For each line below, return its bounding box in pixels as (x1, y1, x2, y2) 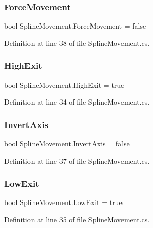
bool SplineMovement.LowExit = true (4, 197, 123, 208)
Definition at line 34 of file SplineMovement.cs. (4, 96, 150, 107)
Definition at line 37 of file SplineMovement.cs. (4, 155, 150, 166)
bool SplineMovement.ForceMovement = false (4, 20, 146, 31)
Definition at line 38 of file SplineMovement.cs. (4, 37, 150, 48)
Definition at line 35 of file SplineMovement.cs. (4, 214, 150, 225)
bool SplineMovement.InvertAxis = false (4, 138, 130, 149)
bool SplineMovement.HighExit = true (4, 79, 125, 90)
